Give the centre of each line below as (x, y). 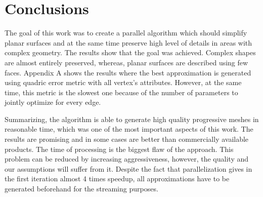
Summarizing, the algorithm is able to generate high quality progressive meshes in (132, 119)
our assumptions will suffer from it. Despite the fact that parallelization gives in (128, 168)
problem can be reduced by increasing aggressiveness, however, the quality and (127, 159)
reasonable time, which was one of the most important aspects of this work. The (129, 129)
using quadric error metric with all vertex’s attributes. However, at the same (123, 82)
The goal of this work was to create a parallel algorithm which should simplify (126, 33)
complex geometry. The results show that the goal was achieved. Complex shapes (130, 52)
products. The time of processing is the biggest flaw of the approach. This (119, 149)
